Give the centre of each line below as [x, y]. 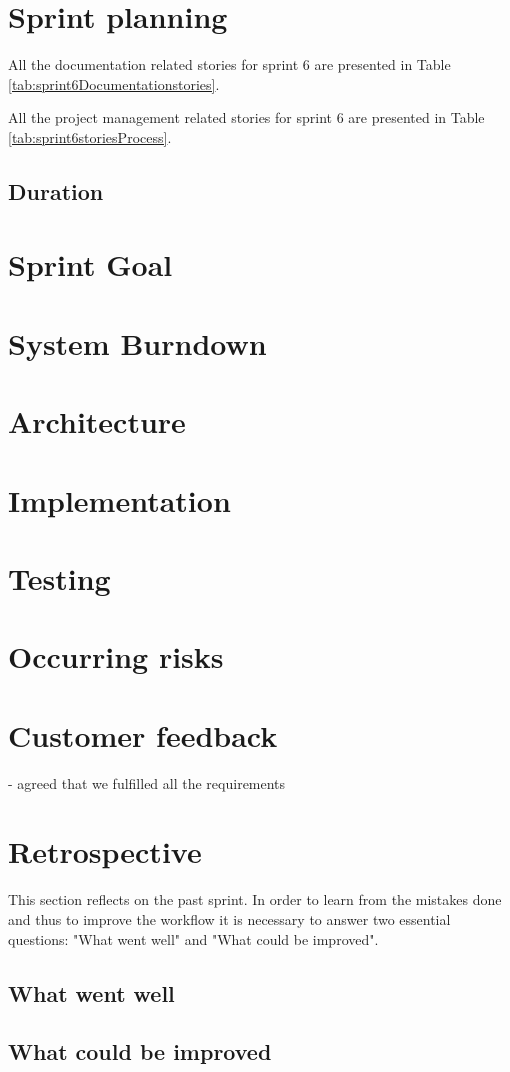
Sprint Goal [90, 264]
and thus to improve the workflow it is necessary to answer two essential [229, 918]
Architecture [97, 421]
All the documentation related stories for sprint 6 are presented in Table [229, 64]
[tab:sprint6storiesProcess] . [90, 136]
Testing [59, 577]
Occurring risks [116, 656]
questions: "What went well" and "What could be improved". [193, 938]
